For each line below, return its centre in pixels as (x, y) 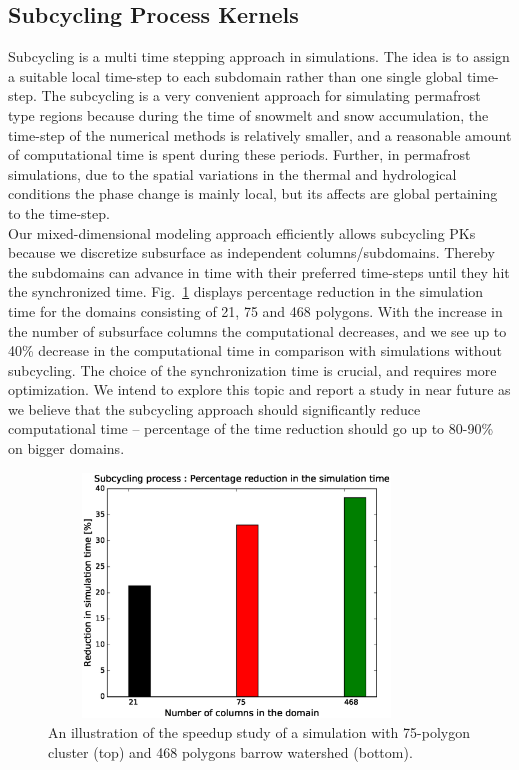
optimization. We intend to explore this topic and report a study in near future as (259, 389)
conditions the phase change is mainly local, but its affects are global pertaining (253, 193)
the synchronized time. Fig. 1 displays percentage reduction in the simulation (246, 291)
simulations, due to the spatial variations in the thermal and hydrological (232, 173)
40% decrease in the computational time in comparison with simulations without (255, 350)
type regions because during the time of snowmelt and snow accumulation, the (248, 114)
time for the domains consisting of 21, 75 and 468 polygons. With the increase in (255, 310)
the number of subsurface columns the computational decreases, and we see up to (257, 330)
